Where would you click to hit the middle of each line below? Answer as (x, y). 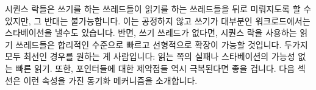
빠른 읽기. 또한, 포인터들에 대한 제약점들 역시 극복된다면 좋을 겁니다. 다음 (155, 68)
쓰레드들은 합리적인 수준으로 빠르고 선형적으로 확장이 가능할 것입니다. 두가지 (162, 44)
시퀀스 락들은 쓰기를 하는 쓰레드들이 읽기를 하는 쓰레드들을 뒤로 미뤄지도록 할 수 (158, 9)
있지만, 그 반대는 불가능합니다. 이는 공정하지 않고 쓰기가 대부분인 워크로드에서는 (158, 20)
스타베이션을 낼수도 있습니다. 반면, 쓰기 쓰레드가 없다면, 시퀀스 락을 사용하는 (151, 33)
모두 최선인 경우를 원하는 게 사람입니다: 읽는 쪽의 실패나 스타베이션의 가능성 (150, 56)
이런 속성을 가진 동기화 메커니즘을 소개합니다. (110, 80)
